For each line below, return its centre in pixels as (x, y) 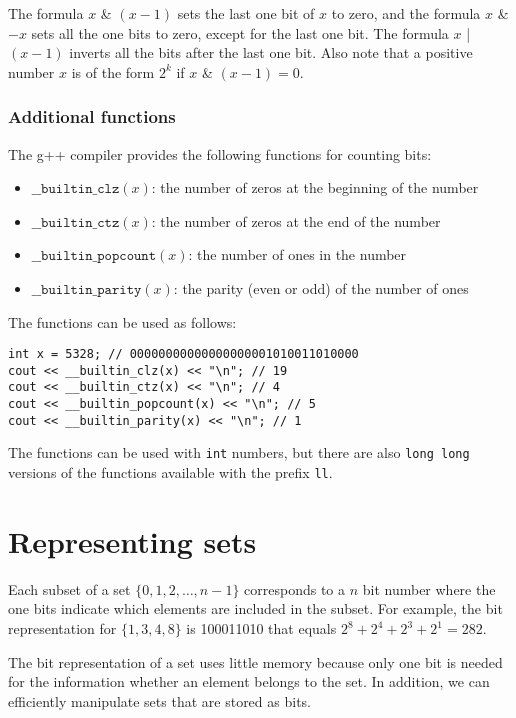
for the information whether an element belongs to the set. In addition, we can (249, 681)
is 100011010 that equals (261, 628)
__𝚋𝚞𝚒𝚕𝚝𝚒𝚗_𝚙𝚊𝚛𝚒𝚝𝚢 (86, 289)
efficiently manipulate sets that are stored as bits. (159, 700)
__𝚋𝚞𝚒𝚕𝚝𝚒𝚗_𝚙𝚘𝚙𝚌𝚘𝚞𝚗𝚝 (94, 256)
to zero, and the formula (406, 13)
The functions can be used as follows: (122, 321)
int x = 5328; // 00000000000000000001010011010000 (183, 354)
